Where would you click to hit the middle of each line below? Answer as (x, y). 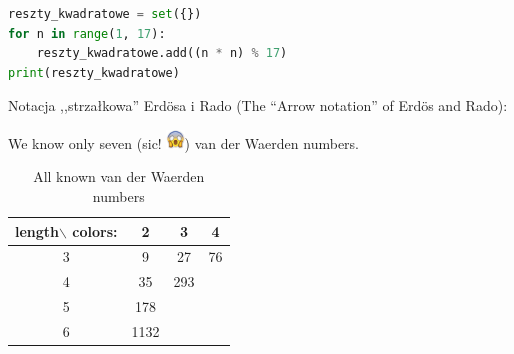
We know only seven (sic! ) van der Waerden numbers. (183, 142)
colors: (95, 230)
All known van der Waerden (119, 176)
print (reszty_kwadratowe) (94, 72)
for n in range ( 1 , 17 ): (87, 33)
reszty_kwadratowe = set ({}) (105, 14)
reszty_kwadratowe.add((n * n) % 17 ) (162, 53)
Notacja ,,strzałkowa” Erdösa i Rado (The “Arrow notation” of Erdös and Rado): (258, 105)
